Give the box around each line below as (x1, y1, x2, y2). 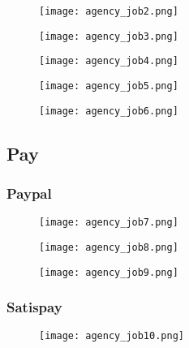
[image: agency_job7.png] (39, 217, 178, 229)
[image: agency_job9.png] (39, 266, 178, 278)
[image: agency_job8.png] (39, 241, 178, 253)
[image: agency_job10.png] (39, 330, 184, 342)
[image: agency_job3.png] (39, 30, 178, 42)
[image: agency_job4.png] (39, 55, 178, 67)
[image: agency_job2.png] (39, 6, 178, 17)
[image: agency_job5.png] (39, 79, 178, 92)
